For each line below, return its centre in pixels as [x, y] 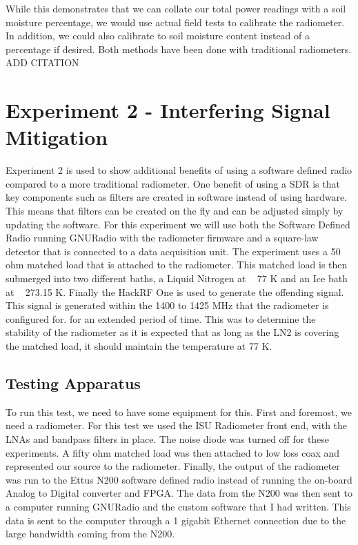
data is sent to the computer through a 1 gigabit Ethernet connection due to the [176, 520]
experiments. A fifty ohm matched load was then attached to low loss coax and [173, 452]
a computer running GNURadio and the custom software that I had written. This [178, 506]
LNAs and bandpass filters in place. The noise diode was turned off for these [168, 438]
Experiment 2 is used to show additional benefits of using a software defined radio [179, 170]
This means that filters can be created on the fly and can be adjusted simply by [175, 211]
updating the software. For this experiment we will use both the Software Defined [178, 224]
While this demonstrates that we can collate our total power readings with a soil [176, 8]
